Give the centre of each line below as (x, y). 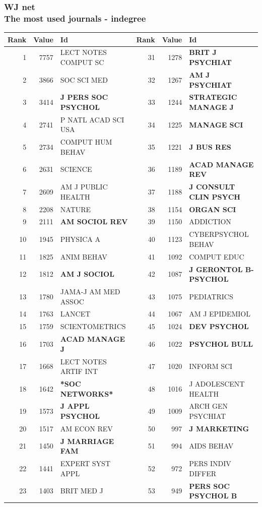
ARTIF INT (79, 371)
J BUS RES (210, 147)
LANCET (75, 314)
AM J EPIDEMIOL (220, 314)
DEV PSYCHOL (219, 326)
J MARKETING (219, 428)
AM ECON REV (86, 428)
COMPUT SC (82, 62)
